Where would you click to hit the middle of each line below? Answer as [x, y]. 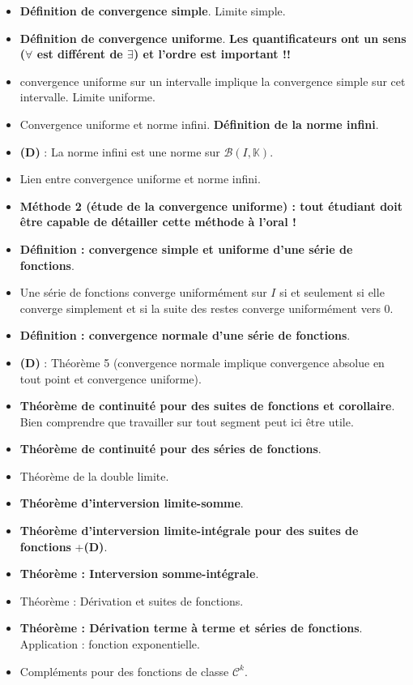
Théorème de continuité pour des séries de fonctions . [170, 449]
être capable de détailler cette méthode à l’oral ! [158, 222]
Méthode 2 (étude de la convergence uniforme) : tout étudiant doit [211, 205]
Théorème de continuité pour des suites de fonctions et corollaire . [207, 406]
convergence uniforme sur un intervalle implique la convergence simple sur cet [213, 81]
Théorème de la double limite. [94, 475]
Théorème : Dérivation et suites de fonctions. [132, 600]
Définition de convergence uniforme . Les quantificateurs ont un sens [213, 38]
